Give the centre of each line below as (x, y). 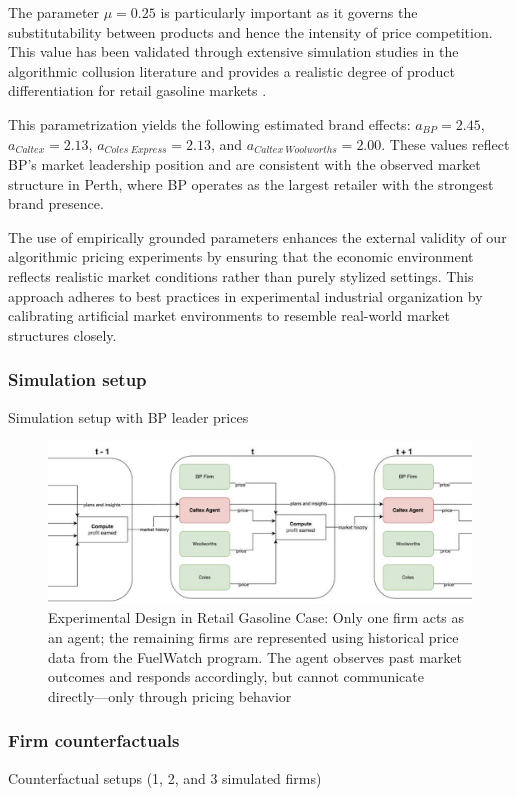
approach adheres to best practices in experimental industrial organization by (245, 295)
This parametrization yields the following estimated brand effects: (209, 123)
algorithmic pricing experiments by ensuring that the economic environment (241, 256)
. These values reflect (445, 143)
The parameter (54, 12)
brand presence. (56, 203)
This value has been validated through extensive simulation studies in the (233, 51)
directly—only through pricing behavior (170, 695)
